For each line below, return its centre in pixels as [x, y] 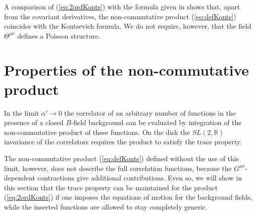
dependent [20, 178]
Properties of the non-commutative [127, 69]
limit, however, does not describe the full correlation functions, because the [118, 168]
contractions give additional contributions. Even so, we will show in [140, 178]
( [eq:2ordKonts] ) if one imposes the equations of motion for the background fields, [128, 197]
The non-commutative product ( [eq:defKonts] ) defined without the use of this [122, 158]
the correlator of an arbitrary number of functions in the [150, 112]
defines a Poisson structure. [59, 35]
